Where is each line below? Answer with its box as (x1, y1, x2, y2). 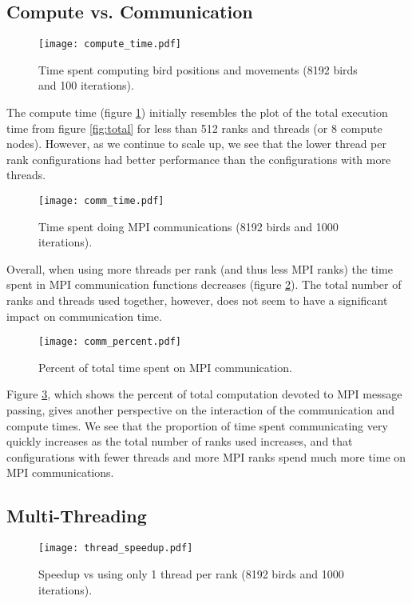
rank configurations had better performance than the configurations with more (6, 150, 391, 167)
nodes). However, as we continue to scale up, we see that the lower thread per (6, 135, 386, 152)
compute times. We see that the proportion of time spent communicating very (6, 417, 388, 434)
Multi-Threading (6, 503, 147, 528)
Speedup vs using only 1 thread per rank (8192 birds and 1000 (38, 565, 344, 582)
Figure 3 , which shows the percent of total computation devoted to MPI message (6, 386, 402, 402)
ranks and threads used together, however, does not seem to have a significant (6, 292, 388, 309)
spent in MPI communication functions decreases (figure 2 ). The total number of (6, 276, 402, 293)
